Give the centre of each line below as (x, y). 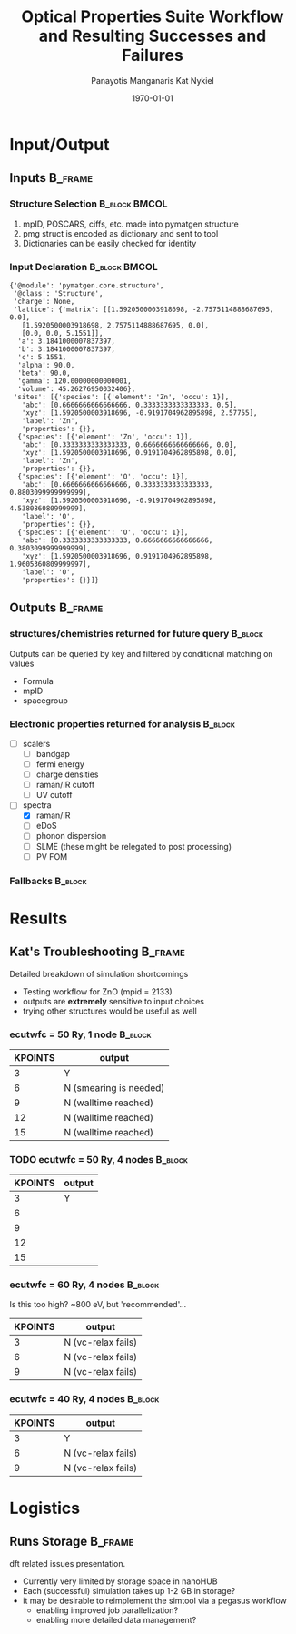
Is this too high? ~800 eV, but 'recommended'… (98, 1305)
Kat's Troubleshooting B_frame (98, 952)
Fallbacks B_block (49, 881)
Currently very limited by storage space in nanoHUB (120, 1581)
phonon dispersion (71, 836)
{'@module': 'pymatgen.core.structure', (87, 285)
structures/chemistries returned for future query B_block (137, 634)
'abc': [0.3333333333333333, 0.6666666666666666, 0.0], (129, 444)
